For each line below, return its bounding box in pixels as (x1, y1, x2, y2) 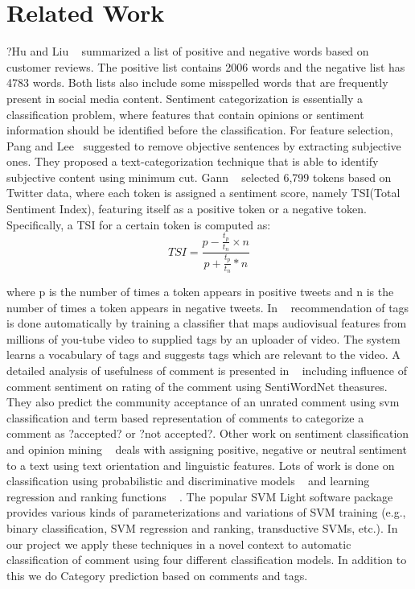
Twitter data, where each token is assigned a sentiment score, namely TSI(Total (6, 184, 401, 201)
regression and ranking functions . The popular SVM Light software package (6, 488, 393, 505)
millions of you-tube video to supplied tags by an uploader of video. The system (6, 330, 401, 347)
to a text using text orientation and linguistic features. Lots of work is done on (6, 456, 395, 473)
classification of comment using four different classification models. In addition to (6, 551, 407, 568)
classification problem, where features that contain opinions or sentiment (6, 105, 364, 122)
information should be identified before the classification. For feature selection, (6, 122, 393, 138)
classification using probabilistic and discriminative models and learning (6, 472, 370, 489)
